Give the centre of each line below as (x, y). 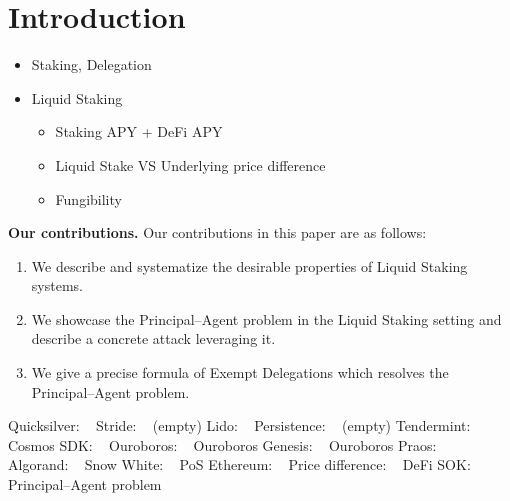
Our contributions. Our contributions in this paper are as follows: (217, 232)
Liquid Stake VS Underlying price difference (190, 164)
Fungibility (88, 198)
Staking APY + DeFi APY (139, 131)
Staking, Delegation (91, 64)
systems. (57, 285)
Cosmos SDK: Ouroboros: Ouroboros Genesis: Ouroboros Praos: (222, 444)
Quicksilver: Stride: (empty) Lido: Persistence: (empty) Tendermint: (239, 425)
